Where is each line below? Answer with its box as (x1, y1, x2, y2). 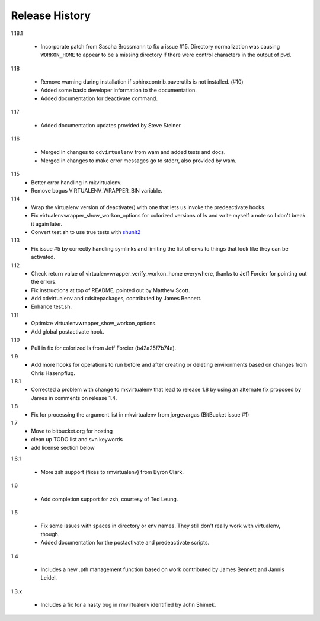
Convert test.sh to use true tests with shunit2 (31, 228, 141, 235)
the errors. (31, 279, 57, 286)
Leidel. (40, 574, 57, 581)
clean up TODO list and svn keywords (31, 436, 123, 443)
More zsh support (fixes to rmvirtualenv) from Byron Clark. (40, 468, 184, 475)
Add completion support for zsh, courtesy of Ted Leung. (40, 495, 178, 502)
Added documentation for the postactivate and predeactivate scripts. (40, 539, 210, 546)
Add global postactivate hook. (31, 328, 104, 335)
